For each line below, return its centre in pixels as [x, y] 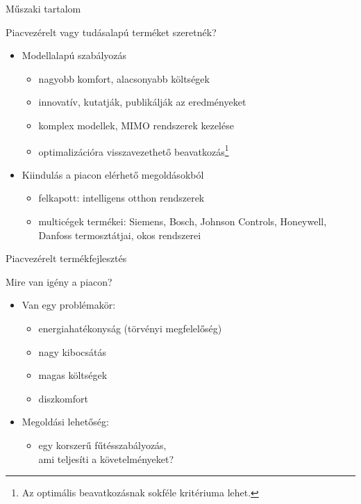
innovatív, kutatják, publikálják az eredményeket [142, 102]
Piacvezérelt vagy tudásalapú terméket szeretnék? [111, 32]
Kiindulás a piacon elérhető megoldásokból [113, 174]
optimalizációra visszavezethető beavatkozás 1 [134, 150]
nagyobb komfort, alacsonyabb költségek [124, 78]
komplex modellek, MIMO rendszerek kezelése [136, 125]
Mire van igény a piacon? [59, 281]
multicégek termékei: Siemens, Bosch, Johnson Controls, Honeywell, [183, 221]
